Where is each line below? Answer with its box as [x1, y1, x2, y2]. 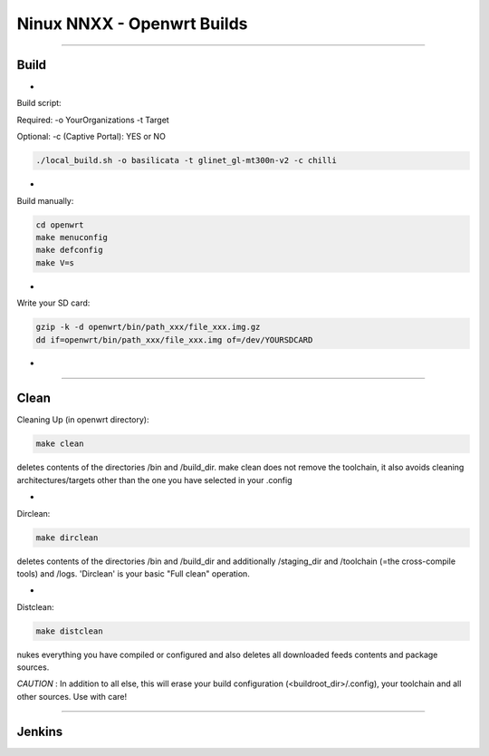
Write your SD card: [16, 297, 91, 308]
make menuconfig [35, 232, 109, 242]
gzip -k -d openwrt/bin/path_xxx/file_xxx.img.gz [35, 322, 261, 333]
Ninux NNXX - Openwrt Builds [16, 14, 248, 34]
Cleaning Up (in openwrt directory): [16, 414, 149, 425]
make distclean [35, 625, 103, 636]
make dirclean [35, 532, 99, 543]
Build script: [16, 98, 62, 109]
